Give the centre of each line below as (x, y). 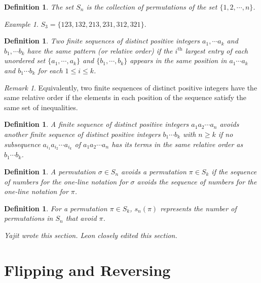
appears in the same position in (178, 60)
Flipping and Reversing (87, 270)
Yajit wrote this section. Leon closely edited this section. (91, 235)
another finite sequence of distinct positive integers (82, 134)
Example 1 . (21, 23)
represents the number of (198, 208)
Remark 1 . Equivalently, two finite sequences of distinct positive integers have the (131, 87)
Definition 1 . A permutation (50, 171)
